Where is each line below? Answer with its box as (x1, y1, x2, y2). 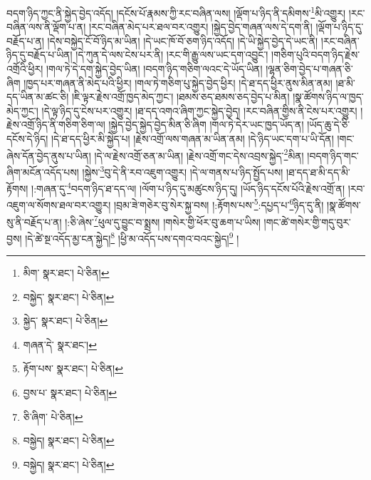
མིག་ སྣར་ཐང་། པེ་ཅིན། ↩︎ (23, 265, 110, 280)
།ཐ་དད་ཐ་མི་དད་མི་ (286, 164, 350, 179)
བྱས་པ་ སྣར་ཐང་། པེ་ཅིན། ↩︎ (23, 385, 117, 400)
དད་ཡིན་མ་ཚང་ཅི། (6, 89, 69, 104)
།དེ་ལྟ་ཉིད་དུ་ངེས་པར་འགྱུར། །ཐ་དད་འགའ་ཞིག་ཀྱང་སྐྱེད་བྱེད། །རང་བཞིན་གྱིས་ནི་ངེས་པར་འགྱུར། (41, 103, 357, 118)
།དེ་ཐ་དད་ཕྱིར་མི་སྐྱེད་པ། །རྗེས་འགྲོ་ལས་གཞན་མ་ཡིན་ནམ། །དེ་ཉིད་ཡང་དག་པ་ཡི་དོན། (51, 131, 334, 145)
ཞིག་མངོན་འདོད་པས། (6, 164, 79, 179)
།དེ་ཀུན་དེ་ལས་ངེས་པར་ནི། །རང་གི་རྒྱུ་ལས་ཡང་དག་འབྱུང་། (75, 47, 268, 62)
